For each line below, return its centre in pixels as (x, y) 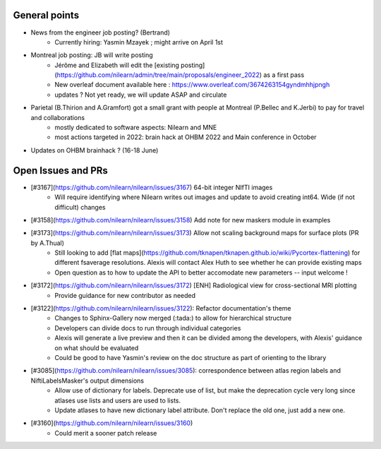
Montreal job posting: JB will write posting (92, 55)
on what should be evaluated (97, 348)
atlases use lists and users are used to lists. (118, 400)
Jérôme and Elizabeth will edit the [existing (117, 65)
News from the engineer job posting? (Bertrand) (101, 32)
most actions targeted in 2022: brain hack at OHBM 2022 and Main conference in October (186, 137)
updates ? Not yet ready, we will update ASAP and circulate (141, 95)
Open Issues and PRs (61, 170)
